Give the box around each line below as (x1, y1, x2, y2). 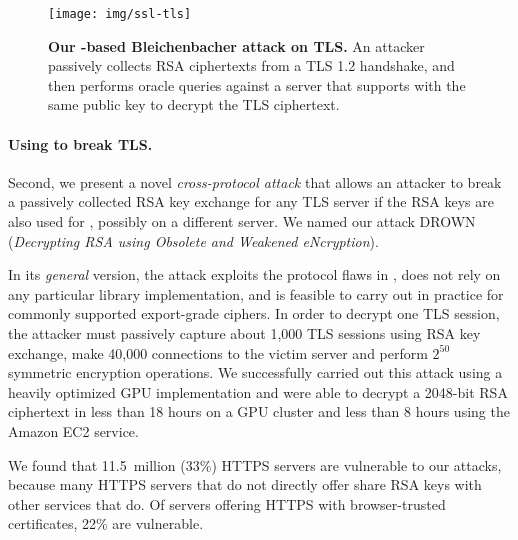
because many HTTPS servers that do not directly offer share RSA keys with (8, 474, 482, 495)
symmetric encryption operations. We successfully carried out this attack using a (8, 362, 503, 383)
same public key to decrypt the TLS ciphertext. (48, 94, 340, 115)
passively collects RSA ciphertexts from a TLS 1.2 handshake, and (48, 55, 455, 76)
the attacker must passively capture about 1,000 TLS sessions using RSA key (8, 322, 481, 343)
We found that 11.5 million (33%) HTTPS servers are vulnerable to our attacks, (8, 454, 502, 475)
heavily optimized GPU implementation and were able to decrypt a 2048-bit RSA (8, 381, 508, 402)
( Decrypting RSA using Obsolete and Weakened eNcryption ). (8, 230, 379, 251)
